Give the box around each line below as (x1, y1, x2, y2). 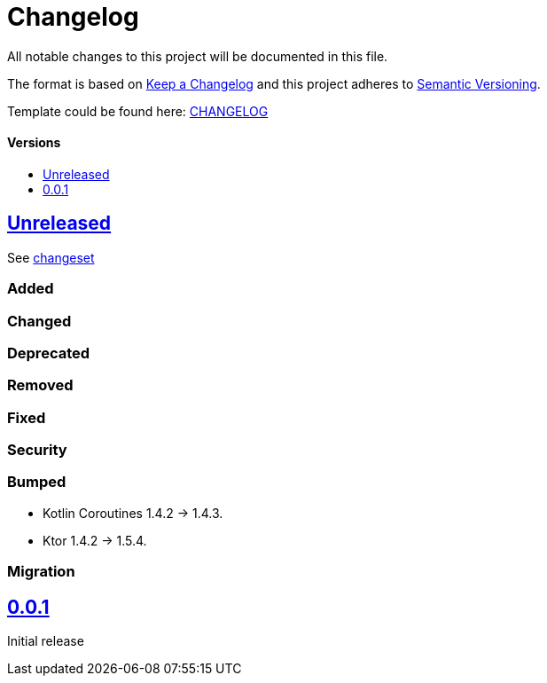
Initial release (7, 633, 84, 649)
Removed (7, 376, 74, 395)
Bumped (7, 473, 66, 491)
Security (7, 441, 67, 459)
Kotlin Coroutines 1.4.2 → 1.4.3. (43, 505, 223, 521)
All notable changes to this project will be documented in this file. (7, 48, 388, 64)
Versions (7, 135, 61, 151)
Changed (7, 311, 72, 330)
